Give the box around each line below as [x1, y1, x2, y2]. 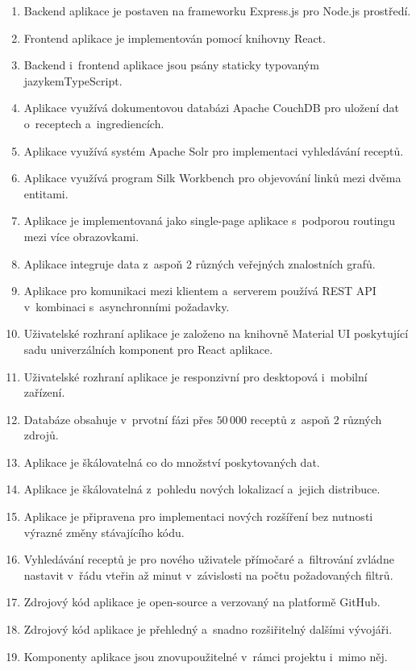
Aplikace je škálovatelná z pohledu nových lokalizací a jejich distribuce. [23, 481, 381, 497]
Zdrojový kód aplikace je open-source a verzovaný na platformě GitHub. [23, 593, 381, 610]
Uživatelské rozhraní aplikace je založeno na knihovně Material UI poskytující [23, 325, 409, 342]
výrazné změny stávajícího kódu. [23, 523, 185, 540]
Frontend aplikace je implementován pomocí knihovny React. [23, 29, 326, 46]
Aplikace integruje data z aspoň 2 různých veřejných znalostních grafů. [23, 255, 376, 272]
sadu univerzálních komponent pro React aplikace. [23, 340, 273, 357]
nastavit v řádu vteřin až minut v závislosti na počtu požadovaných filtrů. [23, 566, 393, 583]
